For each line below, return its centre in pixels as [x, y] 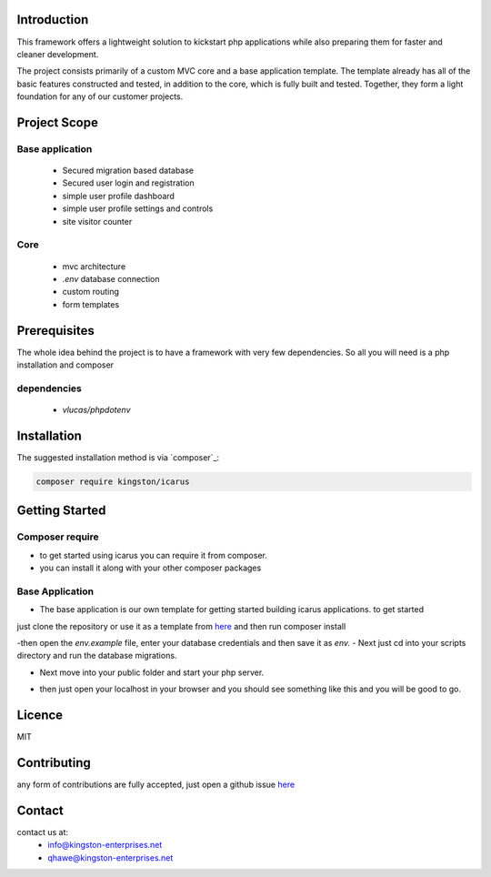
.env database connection [111, 278]
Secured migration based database [128, 171]
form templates [91, 304]
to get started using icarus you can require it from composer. [153, 555]
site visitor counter [97, 221]
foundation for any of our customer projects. [100, 96]
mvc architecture [94, 266]
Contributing [54, 763]
